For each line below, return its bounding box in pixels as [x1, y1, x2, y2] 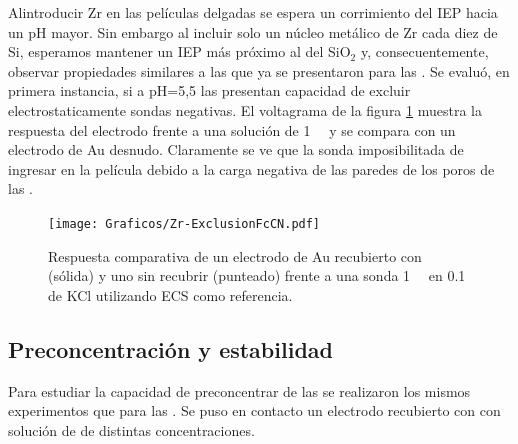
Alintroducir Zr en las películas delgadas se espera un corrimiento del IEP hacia [8, 2, 498, 22]
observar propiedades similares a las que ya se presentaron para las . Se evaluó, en [8, 60, 510, 81]
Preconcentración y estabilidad [8, 333, 333, 364]
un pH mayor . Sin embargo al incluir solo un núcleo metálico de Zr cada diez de [8, 21, 498, 42]
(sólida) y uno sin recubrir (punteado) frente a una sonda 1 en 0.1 [48, 265, 466, 286]
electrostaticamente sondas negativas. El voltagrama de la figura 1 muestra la [8, 99, 482, 120]
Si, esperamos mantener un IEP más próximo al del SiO [8, 41, 351, 62]
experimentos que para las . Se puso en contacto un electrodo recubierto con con [8, 400, 501, 421]
